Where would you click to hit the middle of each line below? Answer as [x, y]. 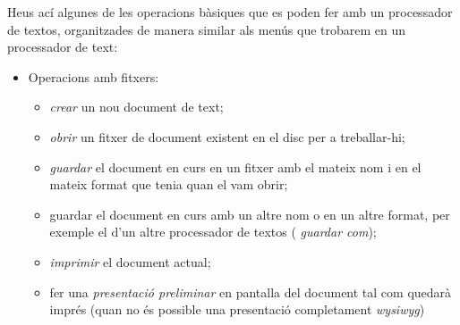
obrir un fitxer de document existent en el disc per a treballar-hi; [227, 136]
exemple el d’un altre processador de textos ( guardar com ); [213, 232]
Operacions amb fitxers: [94, 76]
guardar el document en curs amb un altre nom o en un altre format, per [250, 214]
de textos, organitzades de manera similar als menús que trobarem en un [207, 29]
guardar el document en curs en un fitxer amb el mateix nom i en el [235, 167]
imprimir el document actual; [130, 261]
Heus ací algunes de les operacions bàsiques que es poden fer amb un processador [230, 12]
